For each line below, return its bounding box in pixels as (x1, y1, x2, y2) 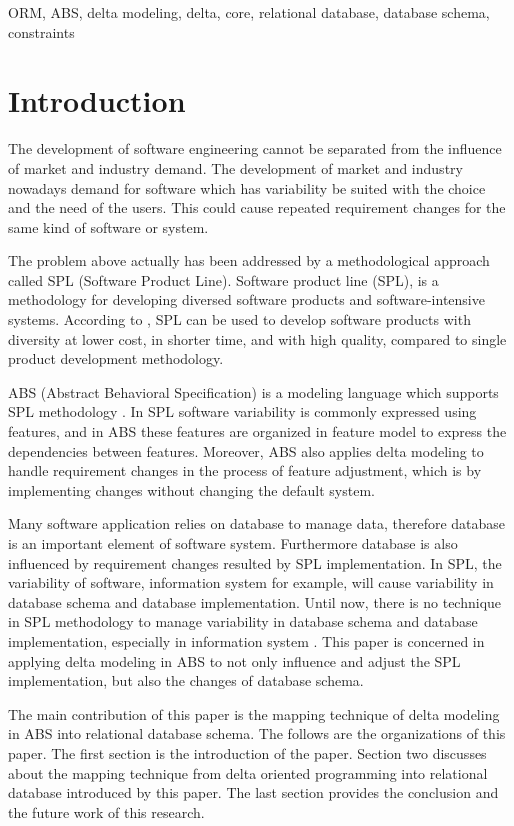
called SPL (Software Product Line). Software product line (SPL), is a (8, 269, 439, 290)
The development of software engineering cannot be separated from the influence (8, 138, 502, 159)
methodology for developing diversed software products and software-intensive (8, 289, 485, 310)
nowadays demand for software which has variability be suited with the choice (8, 177, 486, 198)
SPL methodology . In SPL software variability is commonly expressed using (8, 401, 477, 422)
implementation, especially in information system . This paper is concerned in (8, 630, 485, 651)
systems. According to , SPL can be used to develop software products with (8, 309, 471, 330)
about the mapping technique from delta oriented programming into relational (8, 762, 488, 783)
